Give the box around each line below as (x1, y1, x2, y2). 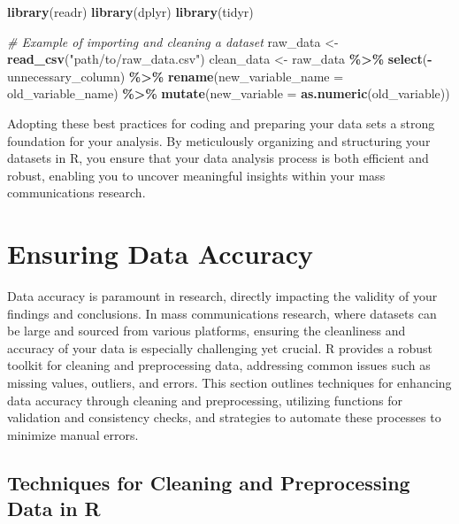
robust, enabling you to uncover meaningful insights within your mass (7, 166, 386, 184)
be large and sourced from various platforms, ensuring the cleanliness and (7, 321, 406, 340)
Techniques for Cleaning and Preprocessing (7, 468, 410, 496)
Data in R (7, 495, 101, 522)
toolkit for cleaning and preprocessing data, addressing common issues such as (7, 356, 431, 374)
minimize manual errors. (7, 425, 139, 443)
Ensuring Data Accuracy (7, 235, 313, 272)
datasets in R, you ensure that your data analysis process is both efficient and (7, 149, 429, 167)
